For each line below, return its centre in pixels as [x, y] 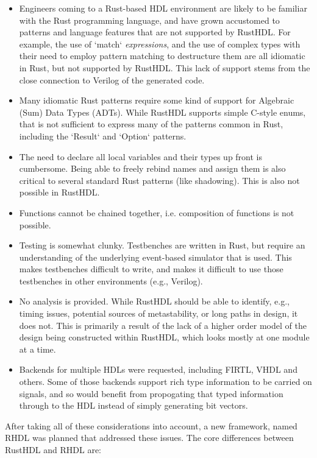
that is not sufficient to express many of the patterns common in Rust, [151, 124]
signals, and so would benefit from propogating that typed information [151, 393]
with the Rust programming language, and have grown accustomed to [149, 20]
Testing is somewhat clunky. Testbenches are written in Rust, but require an [162, 245]
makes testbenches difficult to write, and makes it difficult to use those [151, 269]
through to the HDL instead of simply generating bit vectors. [134, 405]
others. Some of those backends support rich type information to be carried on [166, 382]
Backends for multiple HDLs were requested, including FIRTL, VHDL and [158, 369]
